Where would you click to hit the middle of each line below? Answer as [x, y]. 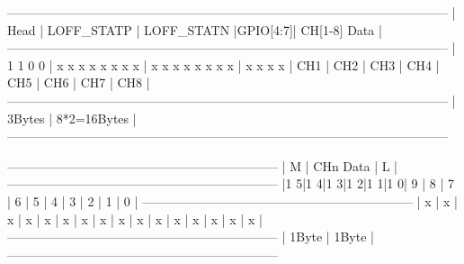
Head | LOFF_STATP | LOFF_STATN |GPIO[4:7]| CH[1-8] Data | [195, 29]
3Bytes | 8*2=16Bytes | [72, 118]
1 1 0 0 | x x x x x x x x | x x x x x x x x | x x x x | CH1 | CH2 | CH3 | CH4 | [223, 64]
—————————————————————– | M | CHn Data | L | [202, 165]
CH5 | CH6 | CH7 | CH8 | [79, 82]
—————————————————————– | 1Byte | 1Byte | [191, 237]
